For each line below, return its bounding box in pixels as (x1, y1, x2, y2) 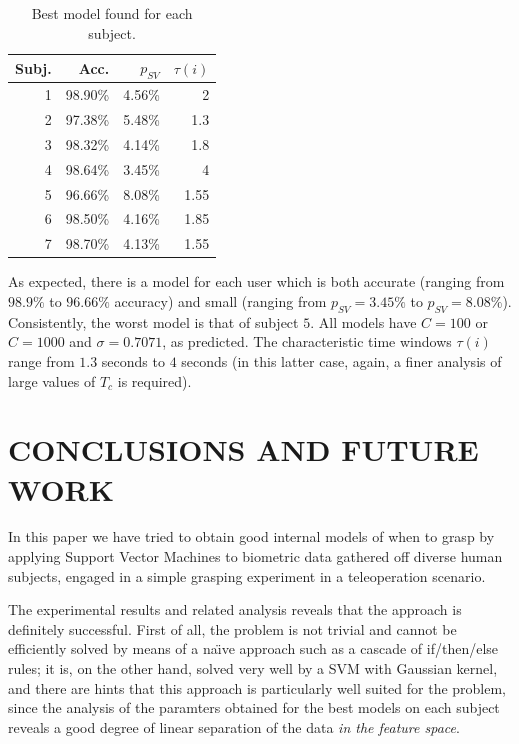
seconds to (101, 350, 165, 371)
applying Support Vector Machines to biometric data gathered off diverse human (8, 546, 503, 567)
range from (8, 350, 75, 371)
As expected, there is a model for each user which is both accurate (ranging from (8, 271, 505, 292)
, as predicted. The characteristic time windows (162, 331, 452, 352)
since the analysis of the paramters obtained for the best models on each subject (8, 697, 500, 718)
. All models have (310, 311, 417, 332)
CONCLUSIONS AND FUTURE (8, 429, 479, 470)
